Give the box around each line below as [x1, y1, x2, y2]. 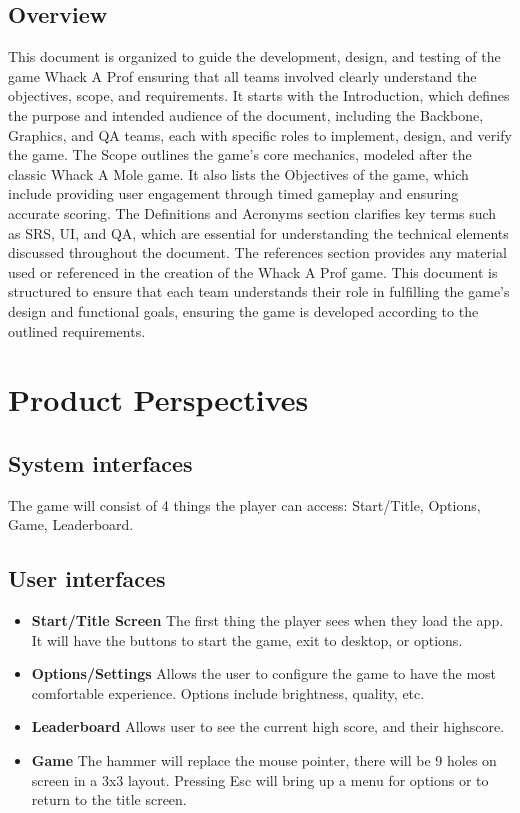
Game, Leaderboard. [8, 514, 134, 535]
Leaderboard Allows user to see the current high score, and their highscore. [31, 716, 505, 737]
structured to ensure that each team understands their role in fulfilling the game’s [8, 281, 510, 302]
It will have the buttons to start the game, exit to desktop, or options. [31, 629, 463, 650]
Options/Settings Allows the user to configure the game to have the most [31, 663, 497, 684]
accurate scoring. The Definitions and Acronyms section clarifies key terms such [8, 202, 497, 223]
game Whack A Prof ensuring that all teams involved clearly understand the [8, 65, 477, 86]
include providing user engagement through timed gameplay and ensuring [8, 183, 459, 204]
